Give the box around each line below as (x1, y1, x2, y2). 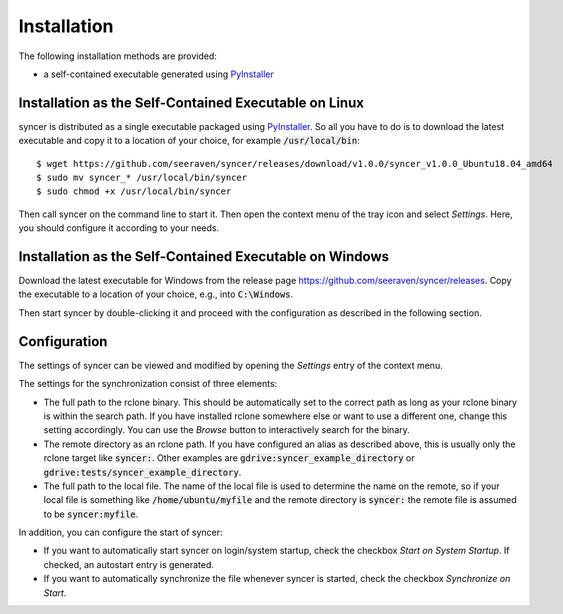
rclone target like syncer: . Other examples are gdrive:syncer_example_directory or (43, 452, 415, 464)
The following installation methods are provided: (18, 50, 217, 62)
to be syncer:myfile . (43, 508, 139, 520)
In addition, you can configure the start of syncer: (18, 526, 223, 539)
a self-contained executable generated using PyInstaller (43, 68, 274, 80)
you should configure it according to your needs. (18, 222, 220, 234)
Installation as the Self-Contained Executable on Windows (18, 248, 390, 265)
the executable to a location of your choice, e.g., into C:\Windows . (18, 288, 294, 300)
